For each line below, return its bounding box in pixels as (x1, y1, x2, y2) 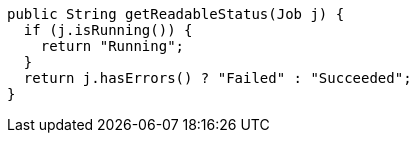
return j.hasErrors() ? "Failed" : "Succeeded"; (23, 70, 412, 86)
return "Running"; (40, 38, 185, 54)
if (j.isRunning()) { (23, 22, 193, 38)
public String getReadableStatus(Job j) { (7, 6, 345, 22)
